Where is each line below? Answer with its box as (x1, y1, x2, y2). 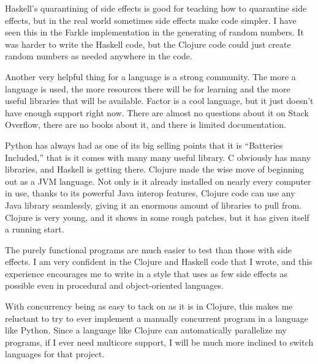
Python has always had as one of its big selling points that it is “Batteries (5, 138, 283, 151)
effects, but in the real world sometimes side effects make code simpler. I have (5, 13, 297, 26)
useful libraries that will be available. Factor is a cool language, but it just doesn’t (5, 94, 314, 107)
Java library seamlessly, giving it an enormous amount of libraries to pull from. (5, 198, 302, 211)
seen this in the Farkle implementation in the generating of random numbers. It (5, 26, 304, 39)
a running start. (5, 223, 64, 236)
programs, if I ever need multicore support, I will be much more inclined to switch (5, 335, 314, 348)
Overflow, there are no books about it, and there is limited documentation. (5, 118, 286, 131)
